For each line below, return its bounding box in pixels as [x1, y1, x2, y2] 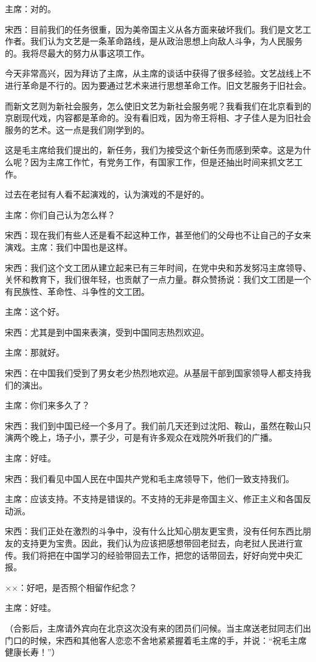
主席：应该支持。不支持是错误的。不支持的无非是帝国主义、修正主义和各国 [5, 492, 303, 505]
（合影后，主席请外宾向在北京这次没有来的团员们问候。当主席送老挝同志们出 [5, 621, 311, 634]
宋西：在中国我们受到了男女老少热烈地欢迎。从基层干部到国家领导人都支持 [5, 367, 303, 379]
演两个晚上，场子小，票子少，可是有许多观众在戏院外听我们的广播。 [5, 431, 277, 444]
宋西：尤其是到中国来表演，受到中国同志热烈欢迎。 [5, 325, 209, 338]
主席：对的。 [5, 2, 56, 15]
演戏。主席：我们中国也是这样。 [5, 240, 132, 253]
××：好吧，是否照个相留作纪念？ [5, 581, 137, 593]
